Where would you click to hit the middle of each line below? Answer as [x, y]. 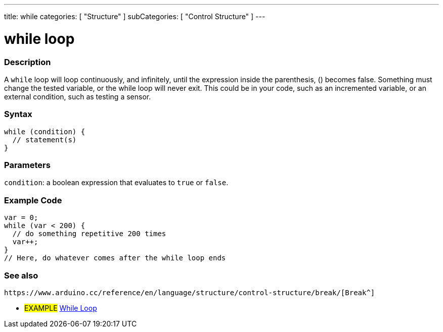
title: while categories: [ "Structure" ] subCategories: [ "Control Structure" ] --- [135, 16]
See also [21, 275]
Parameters [27, 165]
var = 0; [21, 218]
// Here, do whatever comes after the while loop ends [115, 258]
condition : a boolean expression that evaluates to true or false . [116, 183]
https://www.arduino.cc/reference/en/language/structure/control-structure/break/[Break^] [190, 292]
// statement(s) [45, 140]
